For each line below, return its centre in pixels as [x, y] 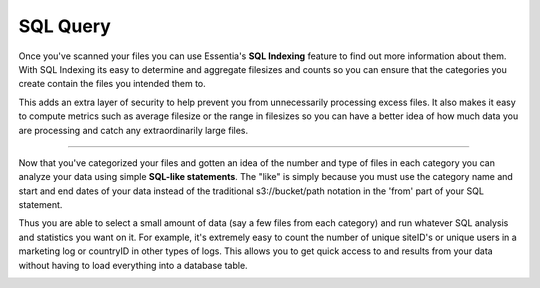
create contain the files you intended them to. [112, 84]
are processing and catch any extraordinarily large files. [133, 130]
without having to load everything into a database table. [133, 265]
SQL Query [65, 26]
